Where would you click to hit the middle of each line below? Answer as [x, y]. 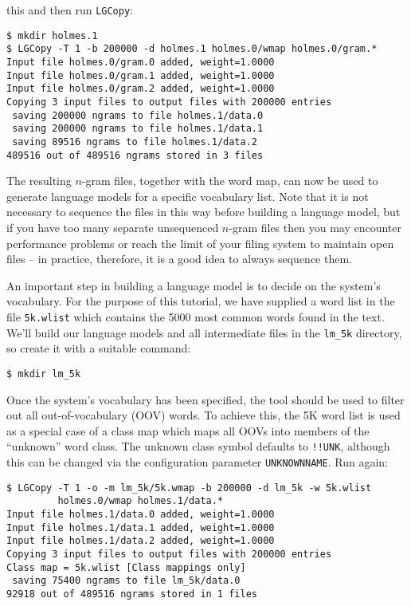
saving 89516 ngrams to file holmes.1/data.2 [135, 142]
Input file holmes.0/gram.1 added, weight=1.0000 [141, 75]
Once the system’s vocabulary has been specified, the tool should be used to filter [205, 399]
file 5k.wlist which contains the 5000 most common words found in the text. [196, 316]
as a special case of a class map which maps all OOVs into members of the [188, 430]
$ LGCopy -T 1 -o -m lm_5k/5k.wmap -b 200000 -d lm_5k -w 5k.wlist [189, 488]
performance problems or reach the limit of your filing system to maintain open [200, 243]
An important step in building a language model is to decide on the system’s [194, 285]
